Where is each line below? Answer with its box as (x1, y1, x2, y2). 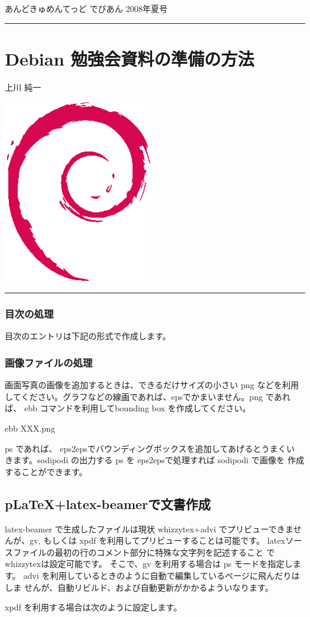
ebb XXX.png (5, 422, 55, 435)
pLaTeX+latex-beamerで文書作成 (5, 494, 211, 513)
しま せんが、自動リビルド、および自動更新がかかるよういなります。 (5, 581, 274, 593)
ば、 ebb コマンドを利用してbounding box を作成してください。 (5, 402, 251, 414)
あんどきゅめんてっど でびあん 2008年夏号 (5, 2, 168, 14)
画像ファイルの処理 (5, 355, 93, 370)
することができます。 (5, 465, 88, 478)
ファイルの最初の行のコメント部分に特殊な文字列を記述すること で (13, 545, 275, 558)
